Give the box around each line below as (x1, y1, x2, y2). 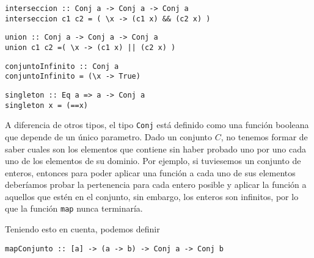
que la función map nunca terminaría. (5, 202, 143, 215)
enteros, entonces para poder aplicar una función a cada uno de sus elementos (5, 166, 296, 179)
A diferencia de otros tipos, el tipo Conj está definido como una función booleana (5, 118, 309, 131)
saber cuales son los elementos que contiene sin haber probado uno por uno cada (5, 142, 306, 155)
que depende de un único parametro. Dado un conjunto (5, 130, 213, 143)
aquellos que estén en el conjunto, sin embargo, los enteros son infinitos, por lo (5, 190, 299, 202)
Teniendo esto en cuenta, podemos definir (5, 223, 160, 235)
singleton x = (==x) (5, 101, 89, 110)
